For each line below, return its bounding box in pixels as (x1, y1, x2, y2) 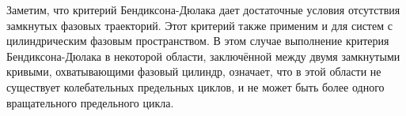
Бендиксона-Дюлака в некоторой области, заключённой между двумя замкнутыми (6, 47, 400, 64)
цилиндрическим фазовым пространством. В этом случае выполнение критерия (6, 32, 389, 49)
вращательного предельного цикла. (6, 94, 174, 110)
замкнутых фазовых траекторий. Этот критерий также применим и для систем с (6, 17, 393, 33)
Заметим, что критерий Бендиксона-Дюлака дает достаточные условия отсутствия (6, 2, 400, 17)
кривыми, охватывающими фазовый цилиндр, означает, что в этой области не (6, 63, 381, 80)
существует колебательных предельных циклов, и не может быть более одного (6, 78, 385, 95)
